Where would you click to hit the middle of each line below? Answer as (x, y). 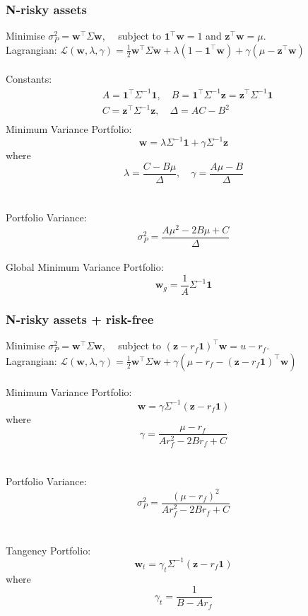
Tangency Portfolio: (48, 550)
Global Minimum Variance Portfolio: (85, 267)
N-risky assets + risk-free (80, 319)
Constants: (29, 79)
